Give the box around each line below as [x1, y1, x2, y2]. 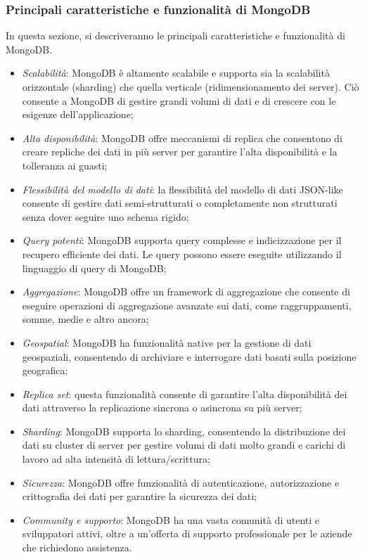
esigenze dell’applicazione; [22, 107, 134, 122]
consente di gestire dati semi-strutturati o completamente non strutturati [22, 196, 338, 210]
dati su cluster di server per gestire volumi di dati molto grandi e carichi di [22, 437, 346, 452]
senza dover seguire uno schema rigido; [22, 209, 189, 224]
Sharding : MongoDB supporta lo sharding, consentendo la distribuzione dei [22, 423, 346, 438]
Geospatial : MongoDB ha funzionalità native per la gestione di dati [22, 335, 312, 350]
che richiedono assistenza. [22, 540, 132, 555]
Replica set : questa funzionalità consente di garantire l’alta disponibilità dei [22, 386, 347, 401]
